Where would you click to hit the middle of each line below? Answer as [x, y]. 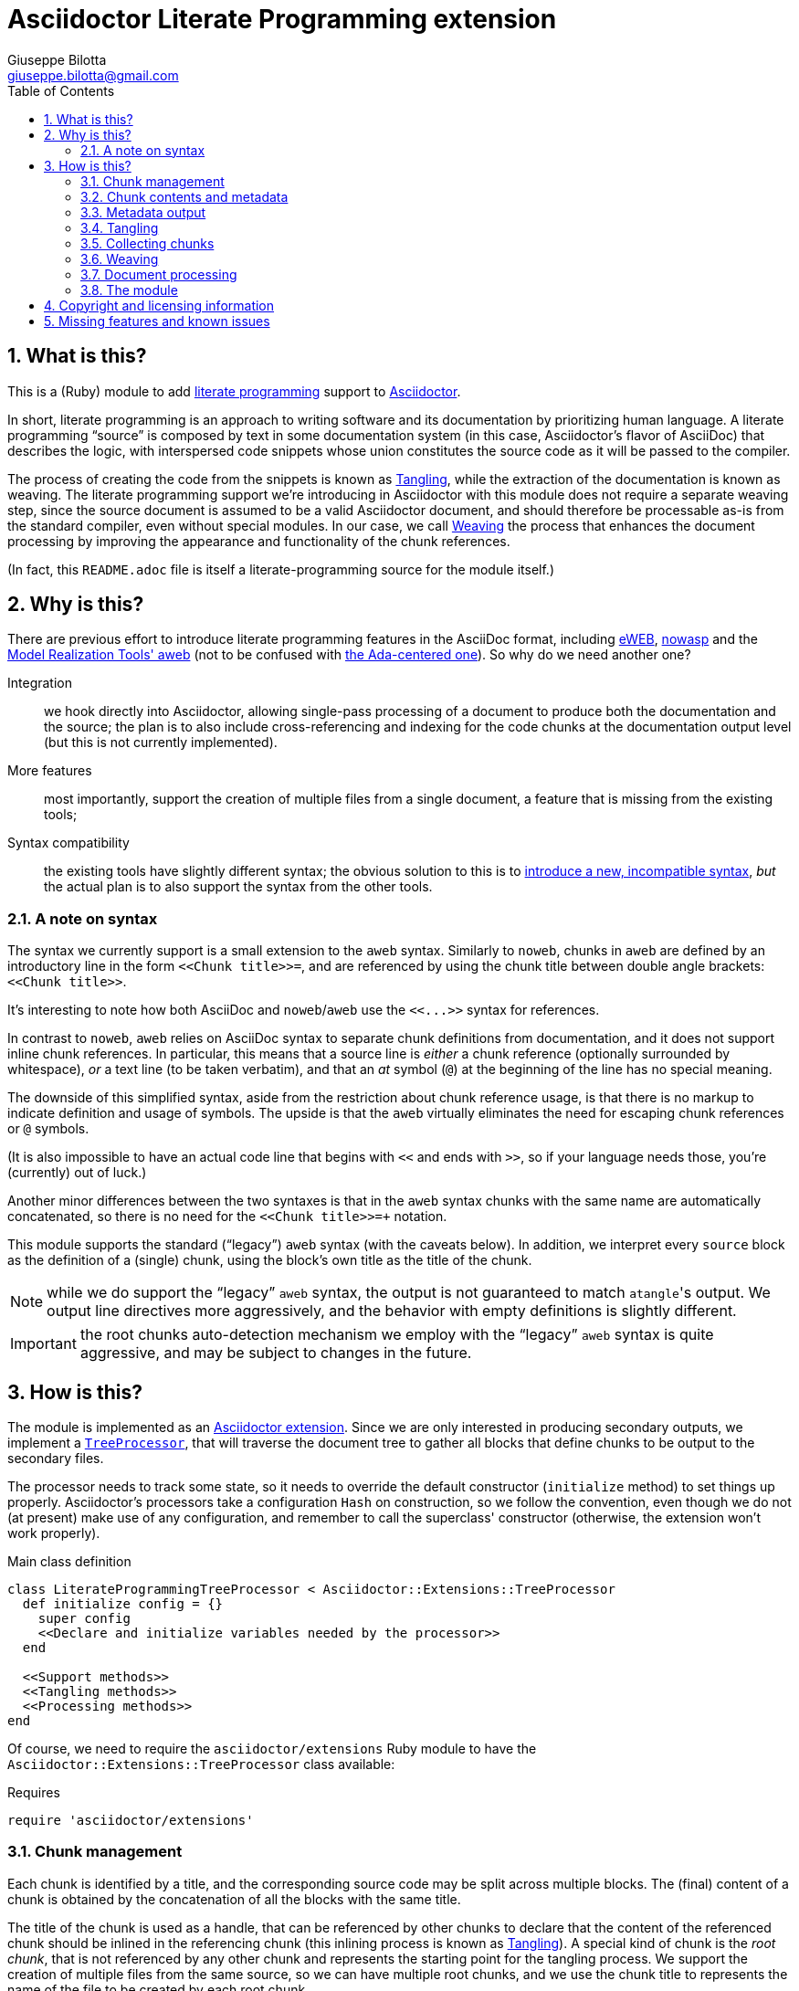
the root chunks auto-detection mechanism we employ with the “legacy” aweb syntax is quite [397, 1335]
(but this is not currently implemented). [161, 743]
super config [84, 1619]
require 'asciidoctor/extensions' [131, 1821]
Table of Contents [61, 90]
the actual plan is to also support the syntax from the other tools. [238, 887]
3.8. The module [129, 290]
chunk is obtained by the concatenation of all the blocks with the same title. [234, 1899]
